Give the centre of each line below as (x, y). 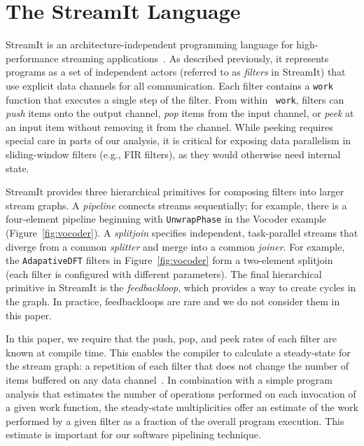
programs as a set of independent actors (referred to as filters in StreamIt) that (176, 72)
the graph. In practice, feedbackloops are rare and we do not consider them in (173, 301)
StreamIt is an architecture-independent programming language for (149, 44)
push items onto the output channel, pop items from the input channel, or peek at (180, 113)
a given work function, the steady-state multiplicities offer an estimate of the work (182, 407)
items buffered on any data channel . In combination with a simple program (169, 380)
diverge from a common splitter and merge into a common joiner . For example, (175, 246)
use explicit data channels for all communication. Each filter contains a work (169, 85)
